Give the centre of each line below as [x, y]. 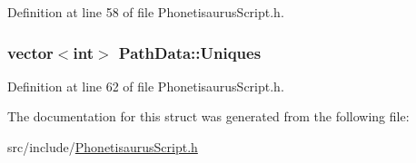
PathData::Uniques [190, 52]
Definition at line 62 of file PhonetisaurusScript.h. [146, 86]
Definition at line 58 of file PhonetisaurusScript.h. [146, 12]
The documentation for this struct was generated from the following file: [208, 116]
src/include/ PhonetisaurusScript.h [103, 147]
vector [30, 52]
